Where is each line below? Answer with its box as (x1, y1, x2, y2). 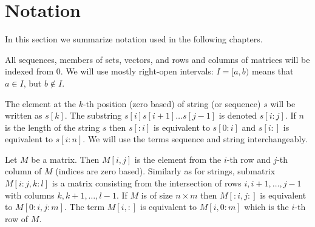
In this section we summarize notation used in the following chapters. (5, 33, 263, 45)
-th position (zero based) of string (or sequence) (83, 97, 261, 110)
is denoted (218, 109, 257, 122)
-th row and (226, 153, 271, 165)
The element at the (5, 97, 76, 110)
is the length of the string (5, 120, 100, 133)
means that (251, 65, 294, 77)
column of (5, 165, 42, 177)
